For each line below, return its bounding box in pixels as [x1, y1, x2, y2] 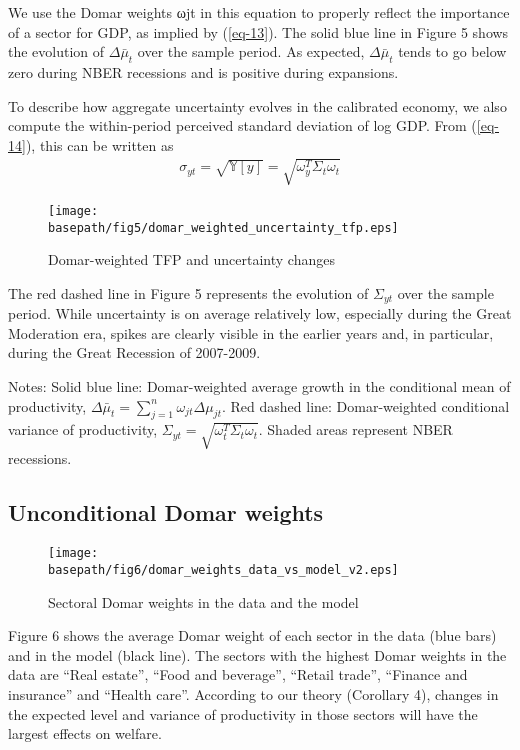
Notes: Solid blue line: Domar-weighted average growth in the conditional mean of [8, 376, 511, 397]
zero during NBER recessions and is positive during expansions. [8, 61, 399, 82]
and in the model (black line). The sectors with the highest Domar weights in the [8, 644, 507, 665]
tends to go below [398, 41, 507, 62]
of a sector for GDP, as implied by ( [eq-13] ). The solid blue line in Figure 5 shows [8, 21, 509, 42]
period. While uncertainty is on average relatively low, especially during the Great [8, 303, 512, 324]
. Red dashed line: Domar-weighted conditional [221, 395, 510, 416]
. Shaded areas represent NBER [258, 419, 453, 440]
